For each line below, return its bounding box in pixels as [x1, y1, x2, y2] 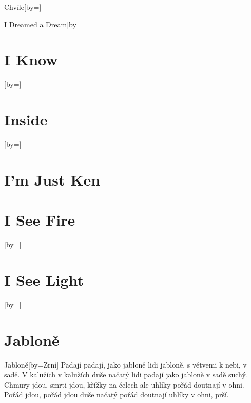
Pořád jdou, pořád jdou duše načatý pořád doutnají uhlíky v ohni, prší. [4, 389, 229, 400]
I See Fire [4, 209, 75, 230]
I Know [4, 49, 58, 70]
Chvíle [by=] [4, 2, 42, 12]
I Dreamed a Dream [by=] [4, 19, 84, 29]
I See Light [4, 269, 84, 290]
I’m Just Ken [4, 169, 101, 190]
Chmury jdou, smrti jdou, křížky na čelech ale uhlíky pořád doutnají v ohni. [4, 379, 244, 390]
